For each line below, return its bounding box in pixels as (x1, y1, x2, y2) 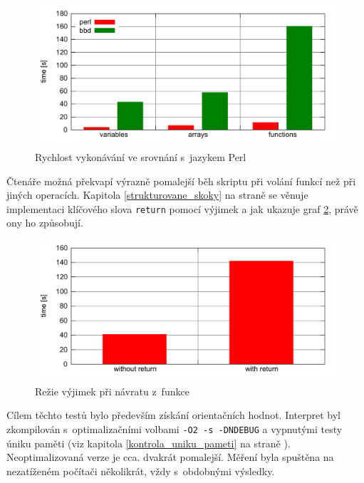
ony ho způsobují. (6, 215, 83, 230)
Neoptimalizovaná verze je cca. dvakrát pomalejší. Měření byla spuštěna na (6, 450, 334, 464)
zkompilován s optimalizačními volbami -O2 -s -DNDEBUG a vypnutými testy (6, 422, 343, 437)
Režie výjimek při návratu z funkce (35, 383, 189, 398)
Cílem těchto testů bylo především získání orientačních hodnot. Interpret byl (6, 407, 340, 422)
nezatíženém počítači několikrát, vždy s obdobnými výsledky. (6, 463, 275, 478)
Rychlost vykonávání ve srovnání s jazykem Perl (35, 149, 246, 164)
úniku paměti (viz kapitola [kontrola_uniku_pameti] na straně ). (6, 435, 291, 450)
